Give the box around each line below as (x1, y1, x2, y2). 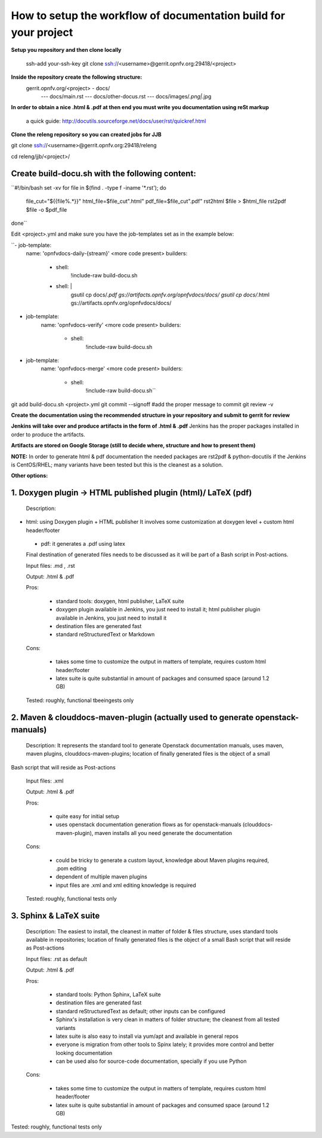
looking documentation (55, 1049, 113, 1056)
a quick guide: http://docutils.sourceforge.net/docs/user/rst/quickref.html (26, 117, 206, 125)
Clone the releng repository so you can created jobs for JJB (11, 131, 162, 138)
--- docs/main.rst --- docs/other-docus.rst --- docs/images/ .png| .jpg (41, 92, 212, 100)
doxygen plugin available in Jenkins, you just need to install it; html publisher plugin (55, 606, 261, 613)
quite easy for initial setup (55, 813, 119, 820)
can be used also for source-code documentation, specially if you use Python (55, 1057, 247, 1065)
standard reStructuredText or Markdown (55, 631, 155, 638)
